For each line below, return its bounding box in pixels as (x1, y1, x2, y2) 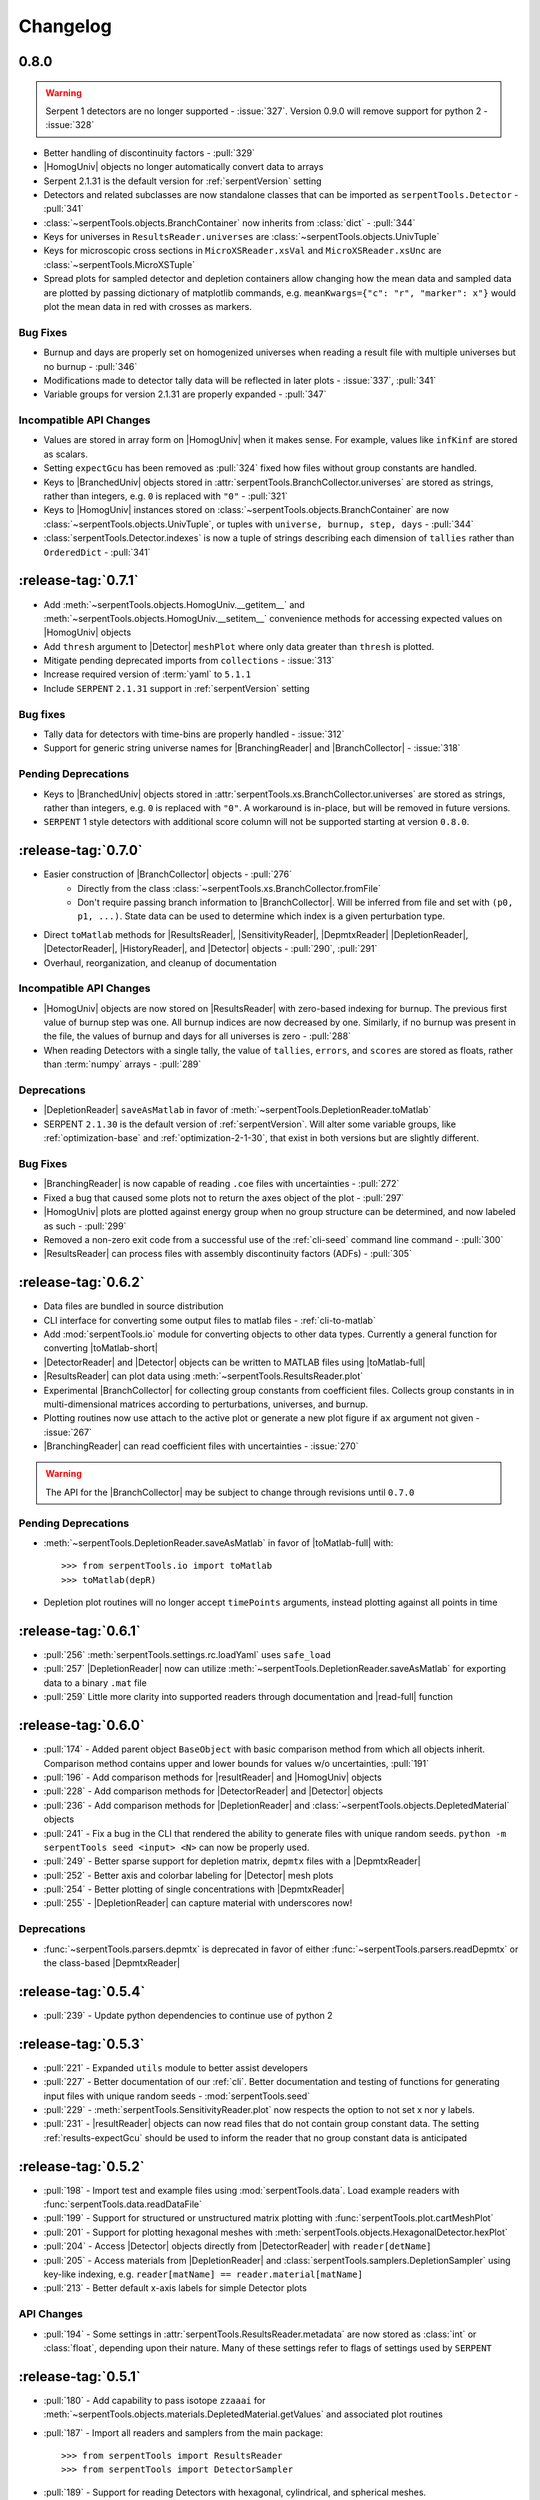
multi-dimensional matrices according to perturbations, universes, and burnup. (43, 1398, 369, 1410)
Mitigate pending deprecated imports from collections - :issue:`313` (43, 655, 335, 667)
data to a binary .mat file (43, 1676, 147, 1689)
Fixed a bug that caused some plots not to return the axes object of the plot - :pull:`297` (43, 1191, 405, 1204)
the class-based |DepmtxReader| (43, 1957, 180, 1969)
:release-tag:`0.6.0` (18, 1717, 145, 1734)
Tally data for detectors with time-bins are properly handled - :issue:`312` (43, 728, 345, 740)
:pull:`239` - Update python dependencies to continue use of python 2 (43, 2009, 334, 2021)
